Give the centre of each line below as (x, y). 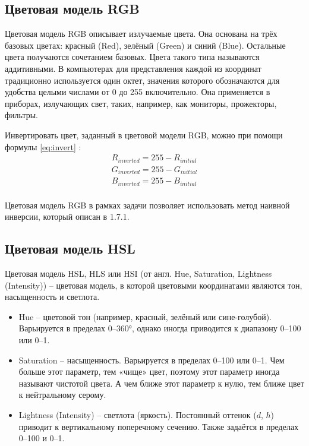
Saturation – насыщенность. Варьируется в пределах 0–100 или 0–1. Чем (152, 360)
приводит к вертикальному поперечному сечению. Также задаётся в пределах (159, 426)
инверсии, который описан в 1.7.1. (67, 216)
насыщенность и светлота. (52, 297)
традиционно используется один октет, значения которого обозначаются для (142, 80)
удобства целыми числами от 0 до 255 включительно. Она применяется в (138, 92)
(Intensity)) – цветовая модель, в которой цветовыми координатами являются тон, (154, 285)
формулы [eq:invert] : (43, 146)
